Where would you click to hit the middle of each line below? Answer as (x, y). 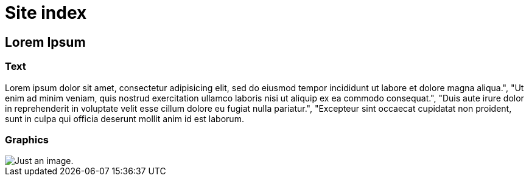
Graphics (27, 139)
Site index (46, 13)
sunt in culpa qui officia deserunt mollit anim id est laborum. (124, 118)
